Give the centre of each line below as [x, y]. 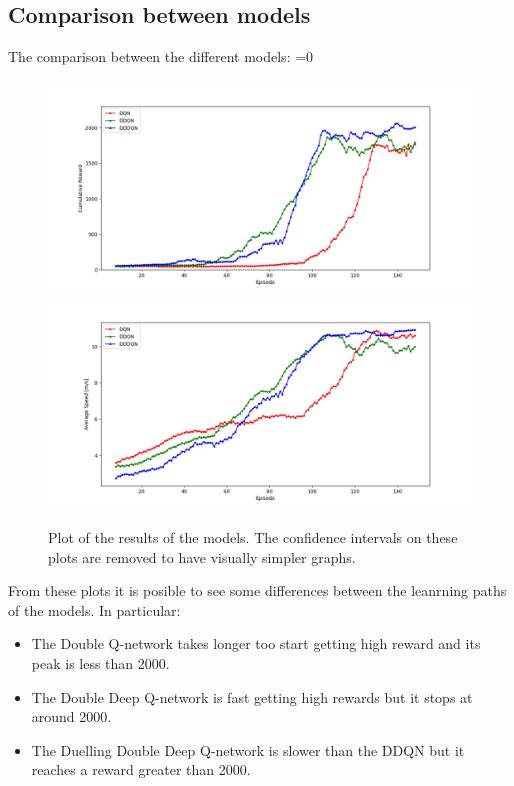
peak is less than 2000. [100, 662]
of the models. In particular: [94, 609]
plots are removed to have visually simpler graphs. [202, 556]
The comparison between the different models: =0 [161, 56]
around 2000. [71, 716]
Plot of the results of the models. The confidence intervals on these [253, 536]
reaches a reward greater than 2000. [141, 769]
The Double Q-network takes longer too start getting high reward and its [256, 643]
